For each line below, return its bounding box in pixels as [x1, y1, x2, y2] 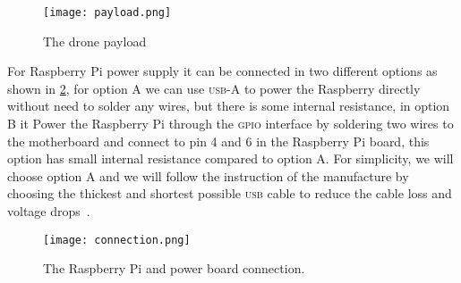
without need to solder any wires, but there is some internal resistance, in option [7, 96, 450, 115]
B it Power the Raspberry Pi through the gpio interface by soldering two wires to [7, 114, 454, 133]
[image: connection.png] [43, 233, 191, 246]
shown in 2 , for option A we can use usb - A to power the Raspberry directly [7, 79, 421, 97]
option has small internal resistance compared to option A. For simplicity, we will [7, 149, 454, 168]
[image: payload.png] [43, 6, 172, 19]
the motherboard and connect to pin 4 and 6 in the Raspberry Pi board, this [7, 131, 430, 150]
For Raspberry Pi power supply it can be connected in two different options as [7, 62, 438, 80]
